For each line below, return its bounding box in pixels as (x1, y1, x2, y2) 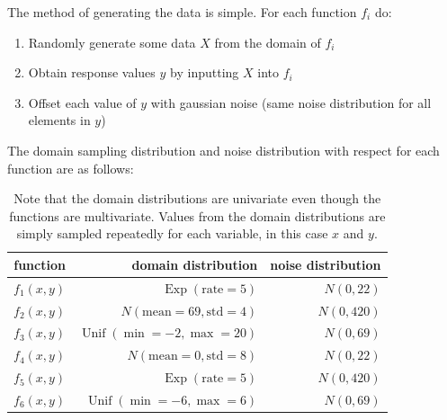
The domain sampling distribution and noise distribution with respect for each (7, 140, 440, 159)
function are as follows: (7, 158, 134, 177)
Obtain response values (28, 63, 156, 82)
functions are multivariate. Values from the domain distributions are (9, 206, 386, 225)
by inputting (170, 63, 239, 82)
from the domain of (214, 32, 321, 51)
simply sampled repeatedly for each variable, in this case (16, 224, 328, 243)
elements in (28, 111, 91, 130)
